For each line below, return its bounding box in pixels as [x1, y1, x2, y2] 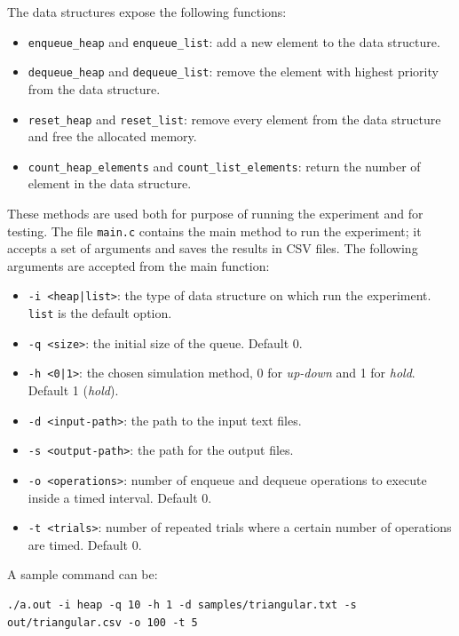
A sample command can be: [7, 565, 158, 584]
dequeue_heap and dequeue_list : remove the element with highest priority [28, 62, 439, 81]
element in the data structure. [28, 174, 192, 193]
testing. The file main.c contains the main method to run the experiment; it [7, 221, 422, 240]
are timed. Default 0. [28, 535, 142, 553]
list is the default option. [28, 304, 172, 322]
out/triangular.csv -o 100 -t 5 [7, 616, 198, 629]
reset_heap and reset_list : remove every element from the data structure [28, 109, 441, 128]
